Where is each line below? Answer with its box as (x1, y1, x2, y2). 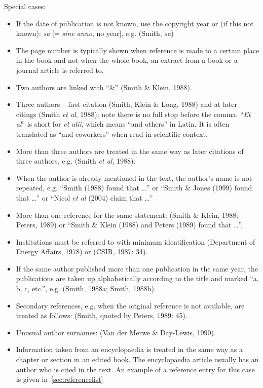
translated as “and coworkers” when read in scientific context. (16, 128, 208, 139)
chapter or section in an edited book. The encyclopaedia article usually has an (16, 354, 259, 365)
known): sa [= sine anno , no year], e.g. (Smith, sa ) (16, 28, 174, 38)
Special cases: (4, 1, 46, 11)
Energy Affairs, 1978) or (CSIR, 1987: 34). (16, 246, 148, 257)
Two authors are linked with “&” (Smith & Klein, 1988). (16, 82, 192, 92)
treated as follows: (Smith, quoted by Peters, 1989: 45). (16, 310, 187, 321)
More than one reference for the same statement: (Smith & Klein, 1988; (16, 209, 238, 220)
